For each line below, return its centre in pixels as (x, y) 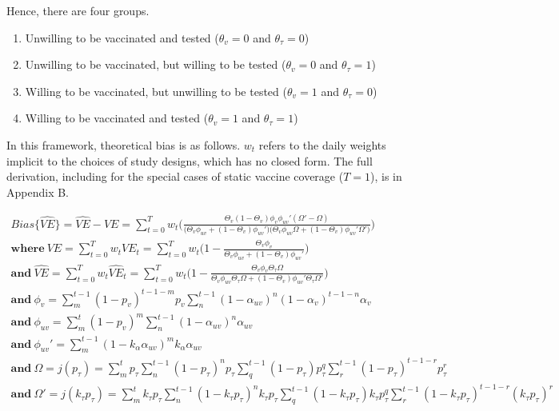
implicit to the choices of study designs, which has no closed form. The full (190, 160)
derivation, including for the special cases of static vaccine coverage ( (175, 176)
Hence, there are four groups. (78, 10)
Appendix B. (38, 192)
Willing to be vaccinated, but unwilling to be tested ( (156, 91)
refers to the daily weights (322, 144)
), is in (386, 176)
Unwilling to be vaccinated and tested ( (122, 37)
